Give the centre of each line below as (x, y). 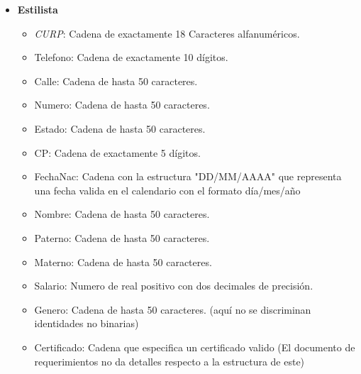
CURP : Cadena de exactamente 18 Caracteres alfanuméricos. (167, 33)
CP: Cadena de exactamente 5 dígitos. (117, 152)
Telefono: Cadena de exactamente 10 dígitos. (131, 57)
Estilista (38, 9)
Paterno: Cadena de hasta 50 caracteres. (122, 237)
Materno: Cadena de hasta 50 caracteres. (123, 262)
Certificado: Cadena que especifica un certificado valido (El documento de (195, 347)
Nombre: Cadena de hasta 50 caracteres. (122, 214)
